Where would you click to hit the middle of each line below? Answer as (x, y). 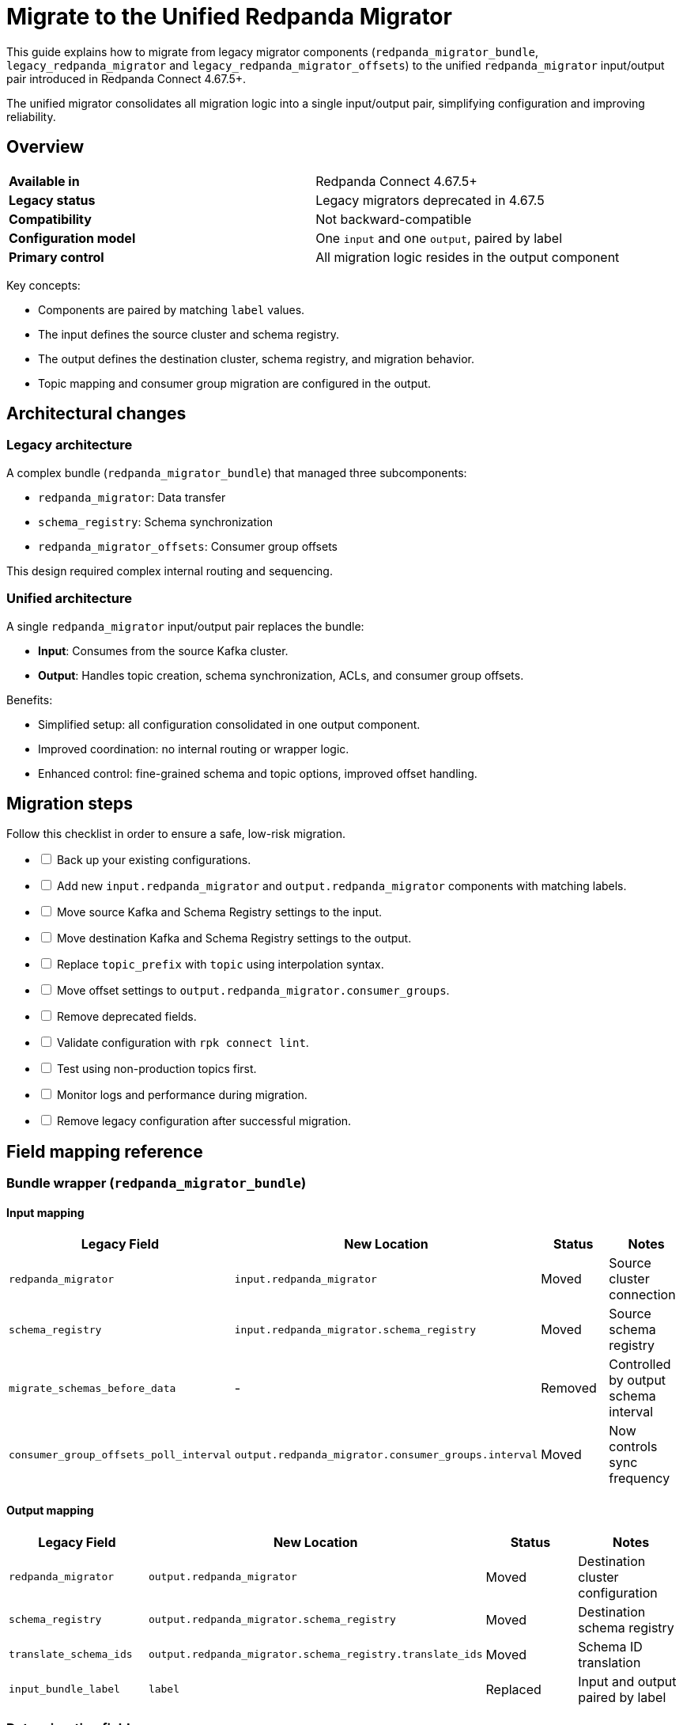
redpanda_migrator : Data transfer (132, 497)
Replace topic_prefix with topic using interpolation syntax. (220, 965)
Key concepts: (43, 285)
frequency (640, 1479)
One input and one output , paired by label (439, 238)
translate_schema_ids (71, 1655)
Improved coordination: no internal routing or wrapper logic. (194, 749)
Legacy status (52, 200)
